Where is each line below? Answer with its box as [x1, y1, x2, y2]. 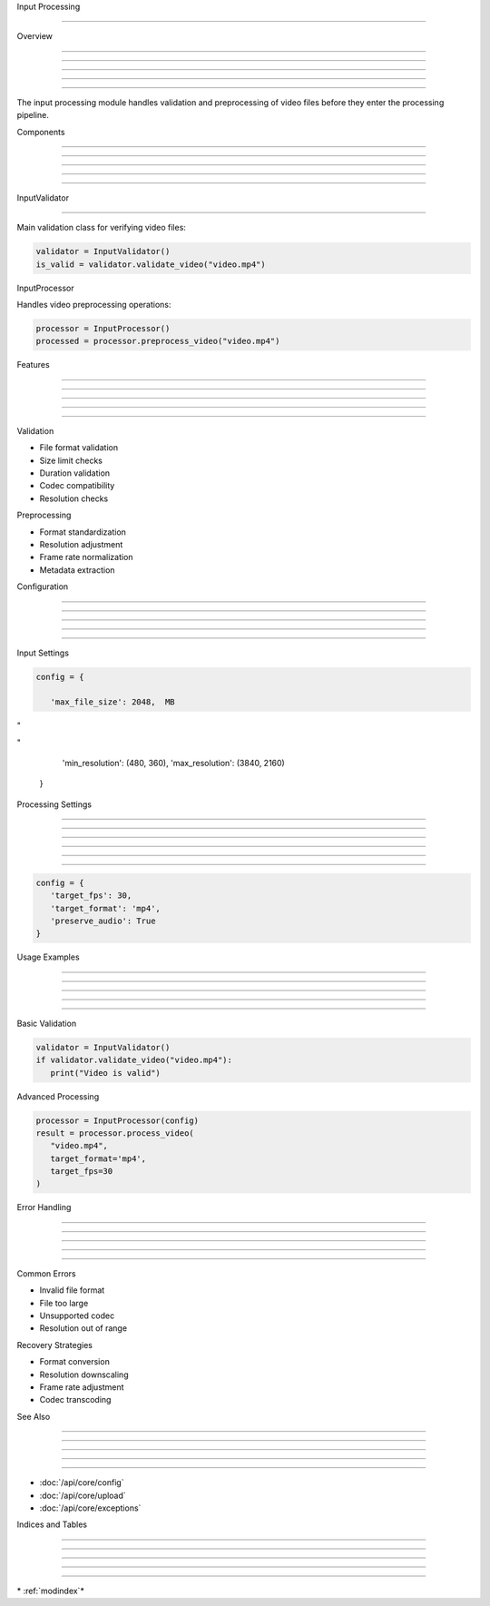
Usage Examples [16, 951, 81, 962]
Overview [16, 31, 54, 42]
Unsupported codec [39, 1310, 115, 1321]
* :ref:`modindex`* [16, 1585, 85, 1596]
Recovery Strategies [16, 1339, 93, 1350]
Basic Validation [16, 1018, 77, 1029]
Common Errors [16, 1267, 76, 1279]
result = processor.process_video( [35, 1128, 194, 1138]
